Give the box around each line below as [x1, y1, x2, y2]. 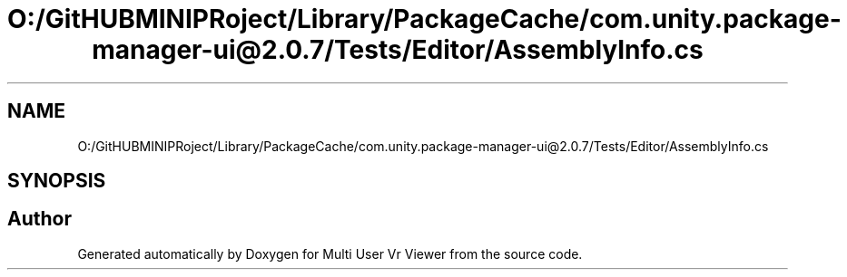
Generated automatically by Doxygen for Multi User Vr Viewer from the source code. [77, 245, 583, 262]
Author [7, 207, 72, 231]
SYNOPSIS [7, 169, 106, 193]
